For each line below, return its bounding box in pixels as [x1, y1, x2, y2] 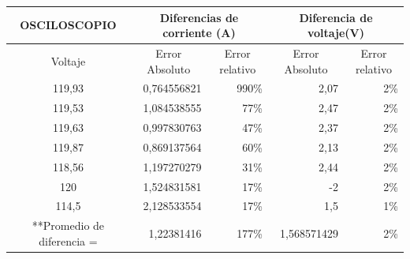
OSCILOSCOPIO [20, 17, 117, 33]
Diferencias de [159, 9, 239, 25]
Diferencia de [299, 9, 373, 25]
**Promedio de [32, 217, 105, 234]
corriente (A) [162, 24, 236, 41]
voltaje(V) [307, 24, 365, 41]
